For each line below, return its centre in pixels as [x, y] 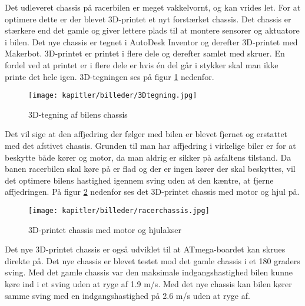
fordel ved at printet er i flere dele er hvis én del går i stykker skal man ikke [142, 64]
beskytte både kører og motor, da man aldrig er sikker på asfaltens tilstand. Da [148, 157]
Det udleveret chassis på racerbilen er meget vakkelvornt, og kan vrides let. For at [153, 7]
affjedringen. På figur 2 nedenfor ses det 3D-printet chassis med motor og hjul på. [152, 192]
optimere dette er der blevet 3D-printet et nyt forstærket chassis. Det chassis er [148, 19]
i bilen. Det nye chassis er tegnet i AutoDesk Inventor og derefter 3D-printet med [151, 41]
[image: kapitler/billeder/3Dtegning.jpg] [113, 96]
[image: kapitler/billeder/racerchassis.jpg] [119, 210]
